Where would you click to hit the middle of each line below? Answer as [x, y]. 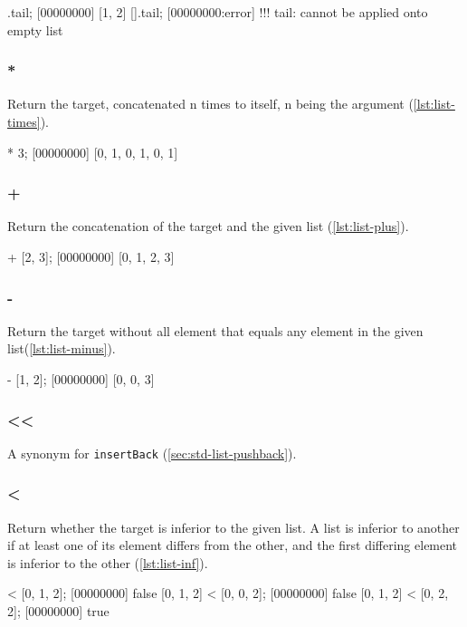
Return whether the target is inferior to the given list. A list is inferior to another [233, 527]
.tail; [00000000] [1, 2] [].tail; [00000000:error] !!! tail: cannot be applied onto [218, 12]
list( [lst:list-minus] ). [62, 348]
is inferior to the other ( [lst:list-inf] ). [108, 562]
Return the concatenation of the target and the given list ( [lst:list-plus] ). [208, 226]
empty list [35, 29]
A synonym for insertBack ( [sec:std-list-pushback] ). [152, 453]
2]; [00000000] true [58, 611]
